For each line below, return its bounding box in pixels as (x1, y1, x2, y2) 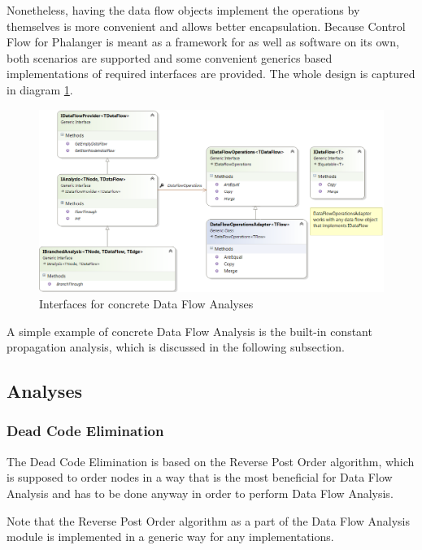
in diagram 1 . (7, 81, 73, 98)
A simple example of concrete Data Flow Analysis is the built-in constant (7, 322, 372, 339)
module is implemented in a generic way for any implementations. (7, 528, 334, 545)
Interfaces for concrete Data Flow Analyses (39, 295, 254, 312)
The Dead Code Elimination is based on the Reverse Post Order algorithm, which (7, 452, 415, 469)
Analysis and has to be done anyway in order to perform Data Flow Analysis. (7, 484, 394, 501)
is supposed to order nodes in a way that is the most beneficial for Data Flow (7, 469, 393, 486)
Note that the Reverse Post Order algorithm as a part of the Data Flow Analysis (7, 512, 410, 529)
